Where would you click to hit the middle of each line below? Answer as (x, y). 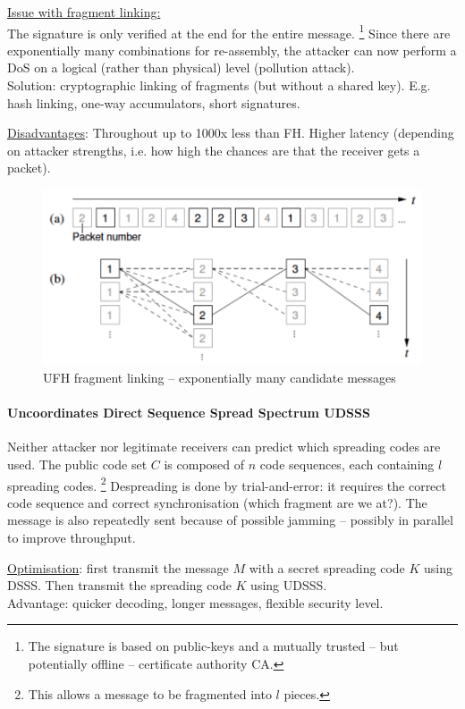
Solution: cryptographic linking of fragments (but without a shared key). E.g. (219, 85)
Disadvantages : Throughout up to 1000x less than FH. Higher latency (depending (231, 133)
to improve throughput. (72, 538)
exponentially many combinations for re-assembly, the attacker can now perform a (232, 50)
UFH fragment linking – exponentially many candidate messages (220, 377)
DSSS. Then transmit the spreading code (119, 585)
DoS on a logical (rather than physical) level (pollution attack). (181, 68)
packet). (29, 168)
